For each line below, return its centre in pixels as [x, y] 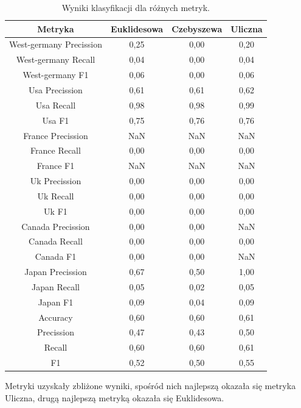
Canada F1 [56, 256]
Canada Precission [56, 226]
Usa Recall [56, 105]
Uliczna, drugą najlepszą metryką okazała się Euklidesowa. [115, 397]
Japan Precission [56, 272]
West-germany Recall [56, 59]
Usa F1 [56, 120]
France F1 [56, 166]
